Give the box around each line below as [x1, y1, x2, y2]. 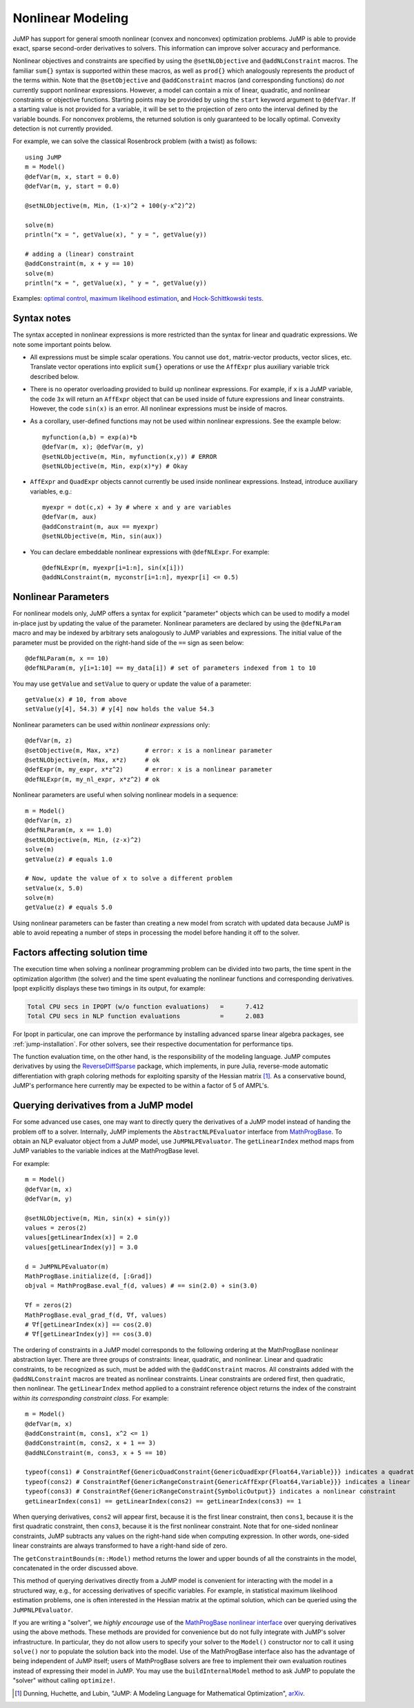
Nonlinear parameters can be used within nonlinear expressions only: [12, 720, 210, 729]
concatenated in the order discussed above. [12, 1564, 138, 1572]
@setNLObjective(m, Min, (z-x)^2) [25, 836, 141, 843]
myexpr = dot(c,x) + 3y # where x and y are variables [42, 503, 232, 512]
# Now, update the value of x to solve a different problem [25, 874, 233, 883]
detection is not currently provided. [12, 124, 113, 133]
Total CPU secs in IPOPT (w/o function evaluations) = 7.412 [27, 1002, 264, 1011]
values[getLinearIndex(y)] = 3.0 [25, 1243, 138, 1251]
